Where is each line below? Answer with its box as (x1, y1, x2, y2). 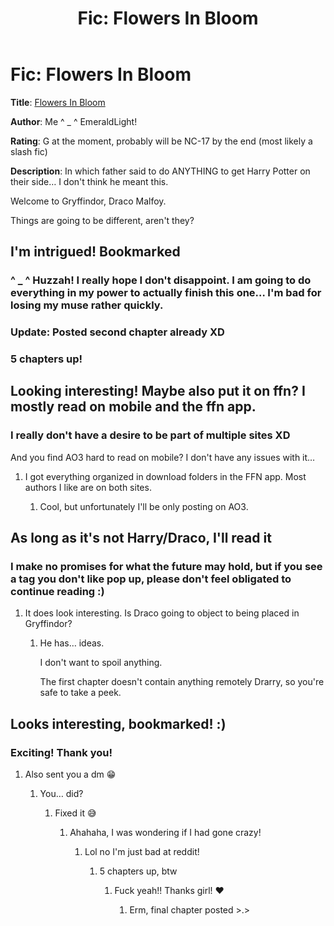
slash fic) (10, 145, 48, 157)
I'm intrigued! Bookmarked (10, 243, 181, 261)
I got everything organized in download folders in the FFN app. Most (24, 470, 307, 482)
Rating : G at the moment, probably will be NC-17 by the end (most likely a (10, 135, 313, 147)
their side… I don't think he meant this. (10, 175, 169, 187)
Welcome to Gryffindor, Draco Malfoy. (10, 195, 167, 207)
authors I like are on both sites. (24, 481, 152, 493)
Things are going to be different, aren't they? (10, 214, 195, 226)
